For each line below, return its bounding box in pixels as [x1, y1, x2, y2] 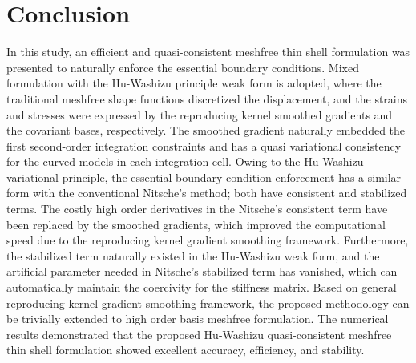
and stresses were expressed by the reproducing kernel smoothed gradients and [6, 106, 393, 123]
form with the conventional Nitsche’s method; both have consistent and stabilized [6, 184, 407, 201]
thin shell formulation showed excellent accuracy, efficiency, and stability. [6, 341, 365, 358]
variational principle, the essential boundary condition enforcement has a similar [6, 168, 402, 185]
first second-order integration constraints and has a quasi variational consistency [6, 137, 402, 154]
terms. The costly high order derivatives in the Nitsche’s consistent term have [6, 200, 388, 217]
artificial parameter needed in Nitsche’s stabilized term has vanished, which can [6, 263, 398, 280]
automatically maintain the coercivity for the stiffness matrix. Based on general [6, 279, 397, 296]
